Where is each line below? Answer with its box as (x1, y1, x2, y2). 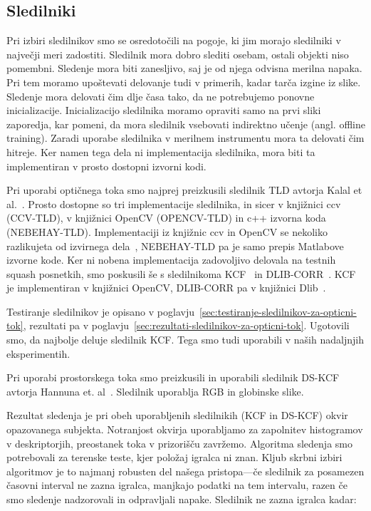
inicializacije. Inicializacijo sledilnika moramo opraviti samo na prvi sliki (6, 103, 321, 118)
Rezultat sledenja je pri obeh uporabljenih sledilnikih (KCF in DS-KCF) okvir (6, 408, 348, 423)
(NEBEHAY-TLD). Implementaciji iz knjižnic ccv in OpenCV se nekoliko (6, 224, 328, 239)
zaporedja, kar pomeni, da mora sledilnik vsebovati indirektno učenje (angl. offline (6, 116, 365, 131)
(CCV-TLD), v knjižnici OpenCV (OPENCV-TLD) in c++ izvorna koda (6, 210, 326, 225)
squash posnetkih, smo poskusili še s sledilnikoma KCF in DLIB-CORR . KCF (6, 266, 356, 281)
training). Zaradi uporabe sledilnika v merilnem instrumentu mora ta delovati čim (6, 130, 365, 145)
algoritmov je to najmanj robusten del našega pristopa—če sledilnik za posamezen (6, 463, 365, 478)
